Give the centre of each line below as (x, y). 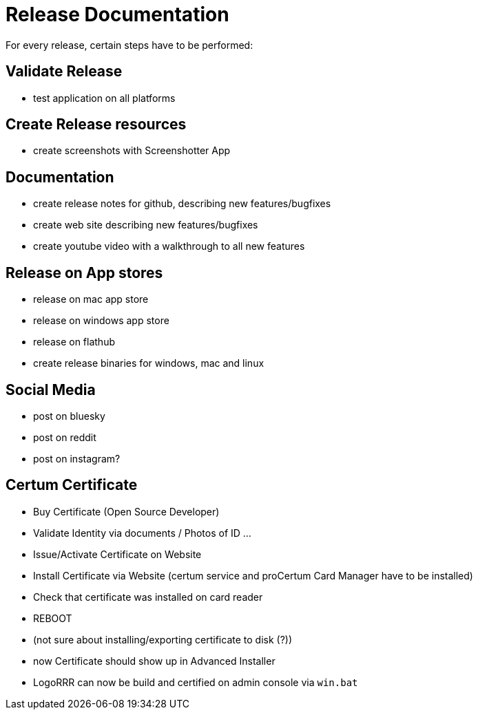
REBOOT (53, 618)
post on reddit (65, 437)
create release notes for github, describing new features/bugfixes (182, 204)
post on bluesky (69, 416)
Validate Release (64, 72)
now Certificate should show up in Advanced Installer (154, 661)
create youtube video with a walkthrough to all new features (169, 246)
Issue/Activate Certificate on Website (117, 554)
